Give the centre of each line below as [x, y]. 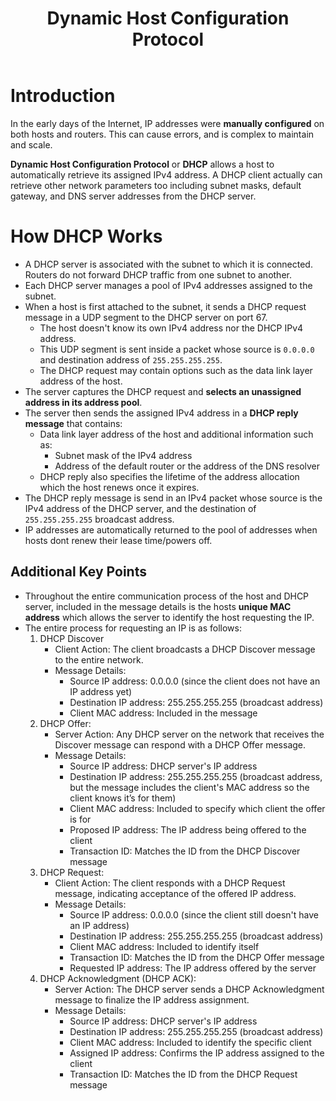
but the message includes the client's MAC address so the [189, 787]
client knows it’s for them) [123, 798]
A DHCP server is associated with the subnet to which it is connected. [168, 264]
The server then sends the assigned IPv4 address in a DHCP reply [161, 413]
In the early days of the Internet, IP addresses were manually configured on [167, 123]
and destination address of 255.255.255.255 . [131, 359]
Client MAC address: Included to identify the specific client [190, 1042]
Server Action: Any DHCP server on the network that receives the [189, 734]
